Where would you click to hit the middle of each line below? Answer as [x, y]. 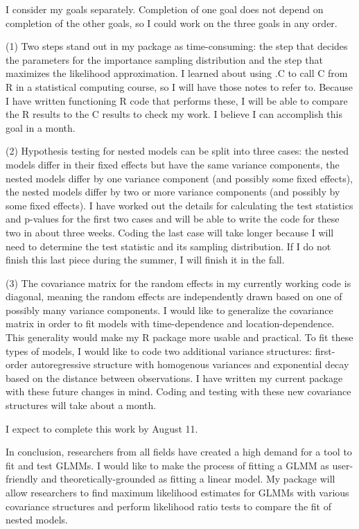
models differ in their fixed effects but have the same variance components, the [173, 164]
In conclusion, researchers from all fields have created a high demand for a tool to [179, 452]
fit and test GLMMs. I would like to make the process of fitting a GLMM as [167, 465]
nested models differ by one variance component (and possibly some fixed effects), [179, 178]
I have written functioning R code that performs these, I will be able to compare [177, 100]
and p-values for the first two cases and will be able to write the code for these [173, 219]
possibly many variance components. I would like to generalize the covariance [169, 310]
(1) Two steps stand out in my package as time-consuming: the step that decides [177, 46]
